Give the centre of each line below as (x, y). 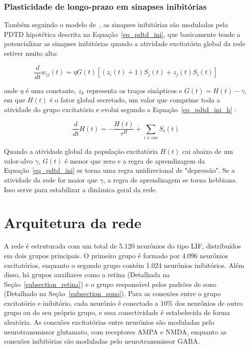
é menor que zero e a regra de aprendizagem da (135, 160)
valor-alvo (18, 160)
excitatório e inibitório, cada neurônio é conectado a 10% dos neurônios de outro (124, 303)
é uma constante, (51, 90)
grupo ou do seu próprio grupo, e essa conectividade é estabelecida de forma (117, 312)
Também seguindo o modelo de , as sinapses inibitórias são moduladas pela (116, 25)
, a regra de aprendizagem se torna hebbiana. (170, 180)
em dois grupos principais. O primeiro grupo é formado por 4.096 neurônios (116, 255)
